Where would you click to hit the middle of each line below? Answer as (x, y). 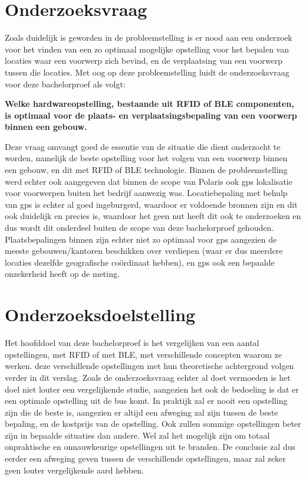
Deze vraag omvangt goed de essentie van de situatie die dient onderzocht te (143, 146)
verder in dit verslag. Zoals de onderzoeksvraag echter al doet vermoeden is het (148, 377)
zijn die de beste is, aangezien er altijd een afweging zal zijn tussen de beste (142, 412)
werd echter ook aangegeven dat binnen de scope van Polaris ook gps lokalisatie (149, 181)
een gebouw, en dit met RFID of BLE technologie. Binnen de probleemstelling (146, 170)
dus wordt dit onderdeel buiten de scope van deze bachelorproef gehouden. (139, 228)
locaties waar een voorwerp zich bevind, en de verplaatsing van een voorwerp (144, 61)
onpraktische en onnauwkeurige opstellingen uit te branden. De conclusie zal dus (150, 447)
